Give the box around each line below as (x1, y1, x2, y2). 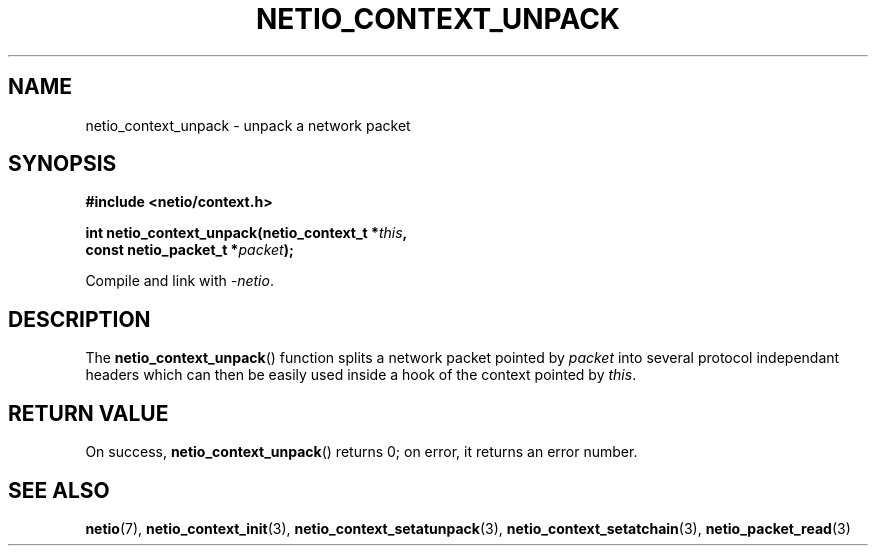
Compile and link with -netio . (85, 272, 274, 290)
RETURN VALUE (8, 400, 169, 426)
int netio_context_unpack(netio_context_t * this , (85, 224, 408, 242)
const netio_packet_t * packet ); (85, 241, 294, 259)
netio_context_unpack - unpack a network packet (85, 116, 411, 134)
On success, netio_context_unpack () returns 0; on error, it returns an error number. (85, 443, 638, 461)
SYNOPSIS (8, 151, 117, 177)
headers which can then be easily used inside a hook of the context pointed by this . (85, 366, 637, 384)
